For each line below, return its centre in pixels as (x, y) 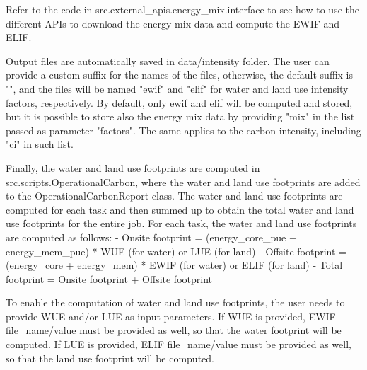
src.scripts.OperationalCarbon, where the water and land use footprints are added (183, 181)
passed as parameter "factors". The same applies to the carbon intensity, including (183, 130)
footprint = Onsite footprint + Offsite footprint (109, 278)
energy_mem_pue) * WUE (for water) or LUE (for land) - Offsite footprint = (176, 251)
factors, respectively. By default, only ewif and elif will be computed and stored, (179, 102)
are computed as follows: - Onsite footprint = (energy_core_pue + (151, 237)
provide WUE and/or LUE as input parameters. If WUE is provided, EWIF (171, 316)
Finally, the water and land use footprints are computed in (133, 167)
